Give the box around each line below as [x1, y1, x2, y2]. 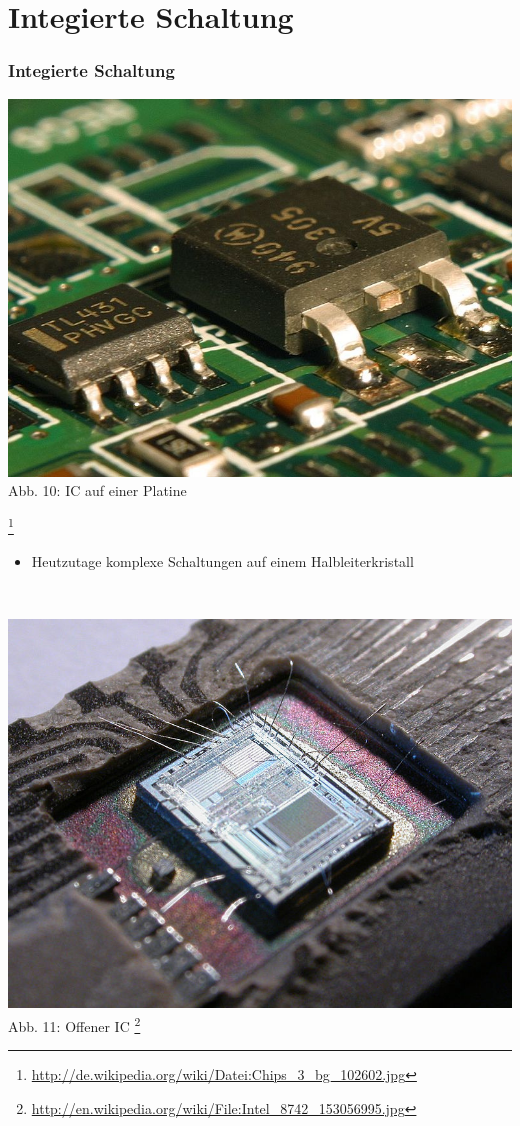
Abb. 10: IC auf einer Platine [8, 480, 187, 501]
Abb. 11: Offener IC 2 [8, 1012, 141, 1036]
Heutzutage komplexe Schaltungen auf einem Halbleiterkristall [31, 551, 414, 572]
